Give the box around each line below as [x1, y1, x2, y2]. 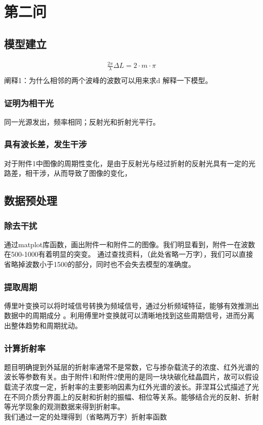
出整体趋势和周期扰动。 [4, 320, 82, 330]
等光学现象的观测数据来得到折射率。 [4, 401, 124, 412]
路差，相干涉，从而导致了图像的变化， [4, 168, 131, 178]
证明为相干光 [4, 96, 54, 109]
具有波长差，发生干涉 [4, 138, 87, 150]
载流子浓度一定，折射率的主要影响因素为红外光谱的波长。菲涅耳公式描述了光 [4, 381, 259, 392]
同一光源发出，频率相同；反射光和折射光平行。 [4, 116, 160, 127]
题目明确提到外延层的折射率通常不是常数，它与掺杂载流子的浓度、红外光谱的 [4, 361, 259, 372]
